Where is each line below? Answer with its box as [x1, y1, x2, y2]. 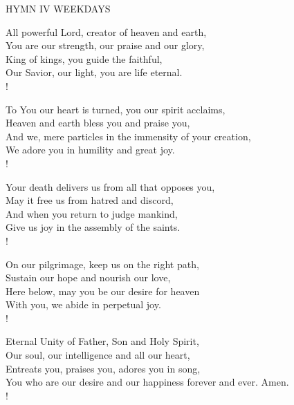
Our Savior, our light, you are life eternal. [6, 65, 183, 79]
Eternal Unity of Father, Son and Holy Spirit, [6, 334, 199, 348]
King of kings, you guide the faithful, [6, 51, 163, 66]
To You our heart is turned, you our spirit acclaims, [6, 102, 226, 116]
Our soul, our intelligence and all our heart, [6, 348, 190, 362]
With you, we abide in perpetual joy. [6, 297, 161, 312]
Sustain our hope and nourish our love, [6, 270, 171, 285]
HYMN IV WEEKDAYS [6, 1, 111, 15]
